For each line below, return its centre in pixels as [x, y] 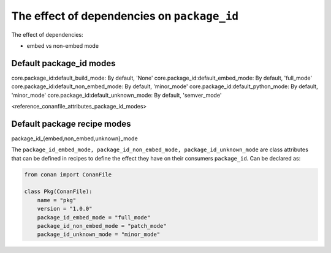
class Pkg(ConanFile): [58, 192]
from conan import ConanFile [68, 174]
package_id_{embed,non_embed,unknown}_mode [74, 138]
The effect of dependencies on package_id [125, 16]
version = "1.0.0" [65, 209]
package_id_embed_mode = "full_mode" [94, 217]
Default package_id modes [63, 63]
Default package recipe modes [71, 123]
